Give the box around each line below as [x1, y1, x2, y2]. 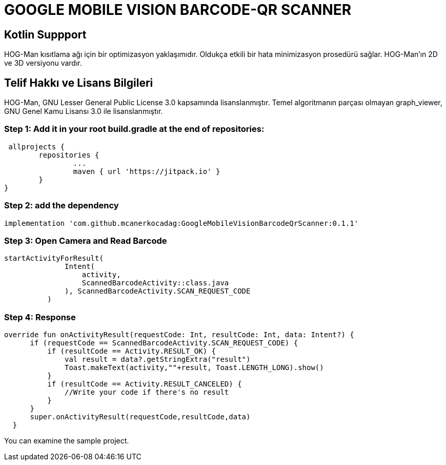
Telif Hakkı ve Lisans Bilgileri [4, 76, 153, 89]
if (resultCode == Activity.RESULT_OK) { [47, 347, 216, 356]
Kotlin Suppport [4, 28, 87, 41]
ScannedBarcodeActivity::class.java [82, 279, 229, 287]
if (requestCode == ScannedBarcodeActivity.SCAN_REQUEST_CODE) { [30, 339, 298, 347]
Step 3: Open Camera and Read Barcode [4, 235, 167, 246]
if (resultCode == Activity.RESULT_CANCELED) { [47, 380, 242, 389]
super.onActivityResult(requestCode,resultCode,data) [30, 413, 251, 421]
